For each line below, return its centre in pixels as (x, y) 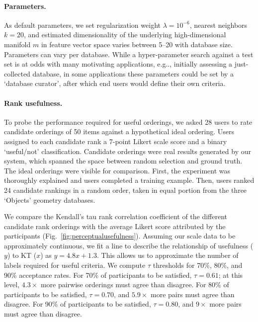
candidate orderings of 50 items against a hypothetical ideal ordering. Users (119, 131)
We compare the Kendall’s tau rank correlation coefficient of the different (116, 216)
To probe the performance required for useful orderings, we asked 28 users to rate (128, 121)
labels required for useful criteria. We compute (75, 265)
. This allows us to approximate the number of (168, 255)
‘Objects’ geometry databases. (50, 200)
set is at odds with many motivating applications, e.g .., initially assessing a (118, 64)
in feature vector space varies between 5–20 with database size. (137, 44)
